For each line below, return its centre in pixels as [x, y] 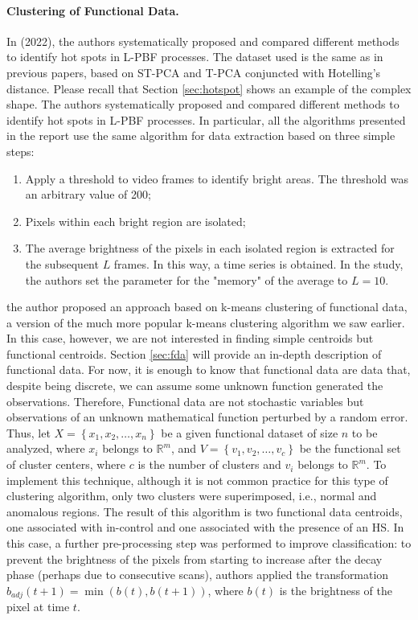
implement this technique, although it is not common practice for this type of [197, 480]
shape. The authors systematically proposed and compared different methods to [203, 104]
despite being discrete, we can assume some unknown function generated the [195, 386]
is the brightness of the [336, 590]
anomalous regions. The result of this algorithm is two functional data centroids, [205, 511]
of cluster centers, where [66, 464]
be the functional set [350, 448]
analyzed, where [46, 448]
